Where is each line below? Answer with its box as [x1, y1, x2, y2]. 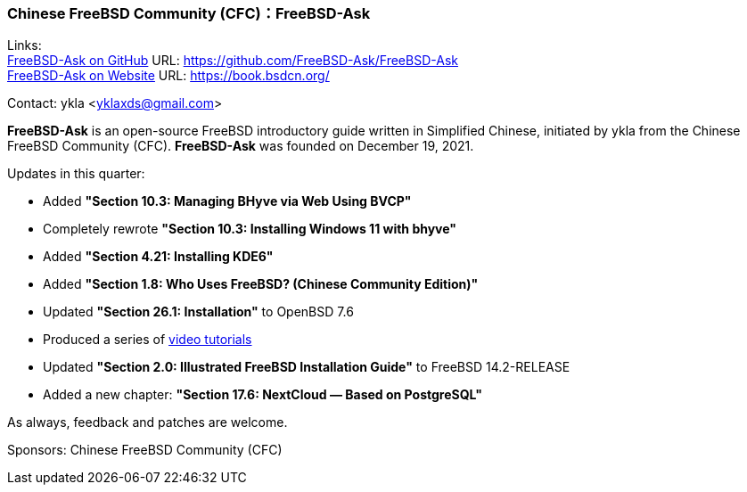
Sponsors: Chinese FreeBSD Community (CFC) [7, 442, 283, 458]
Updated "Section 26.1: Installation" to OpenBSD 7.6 [43, 304, 354, 320]
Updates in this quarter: [7, 166, 145, 182]
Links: [7, 37, 42, 53]
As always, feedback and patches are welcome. [7, 414, 288, 430]
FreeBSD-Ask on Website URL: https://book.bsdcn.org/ [7, 68, 330, 84]
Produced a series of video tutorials [43, 332, 252, 348]
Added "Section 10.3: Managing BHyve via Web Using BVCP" [43, 193, 412, 209]
